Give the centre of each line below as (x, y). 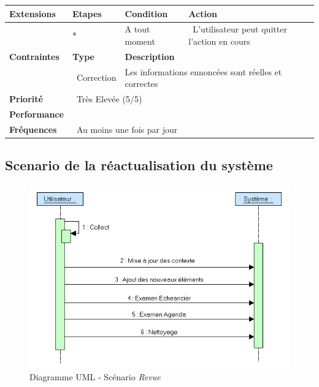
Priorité (26, 99)
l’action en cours (219, 41)
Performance (37, 114)
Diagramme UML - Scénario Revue (95, 376)
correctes (141, 84)
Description (150, 56)
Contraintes (34, 56)
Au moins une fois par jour (127, 129)
